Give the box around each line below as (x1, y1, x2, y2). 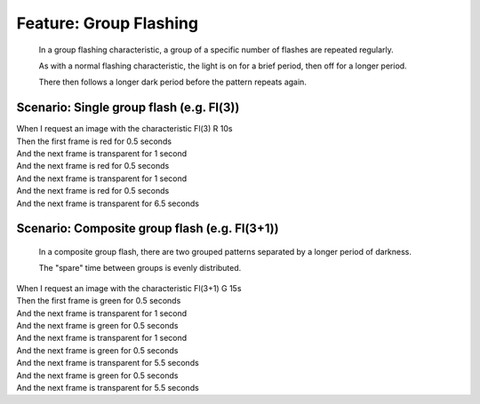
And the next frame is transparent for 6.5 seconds (16, 198, 200, 209)
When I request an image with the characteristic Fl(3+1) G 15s (16, 282, 242, 293)
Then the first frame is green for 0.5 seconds (16, 296, 181, 306)
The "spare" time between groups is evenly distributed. (38, 263, 242, 273)
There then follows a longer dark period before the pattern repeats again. (38, 76, 307, 88)
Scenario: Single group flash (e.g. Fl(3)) (16, 100, 240, 115)
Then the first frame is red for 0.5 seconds (16, 136, 172, 147)
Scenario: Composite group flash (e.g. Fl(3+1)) (16, 221, 279, 236)
